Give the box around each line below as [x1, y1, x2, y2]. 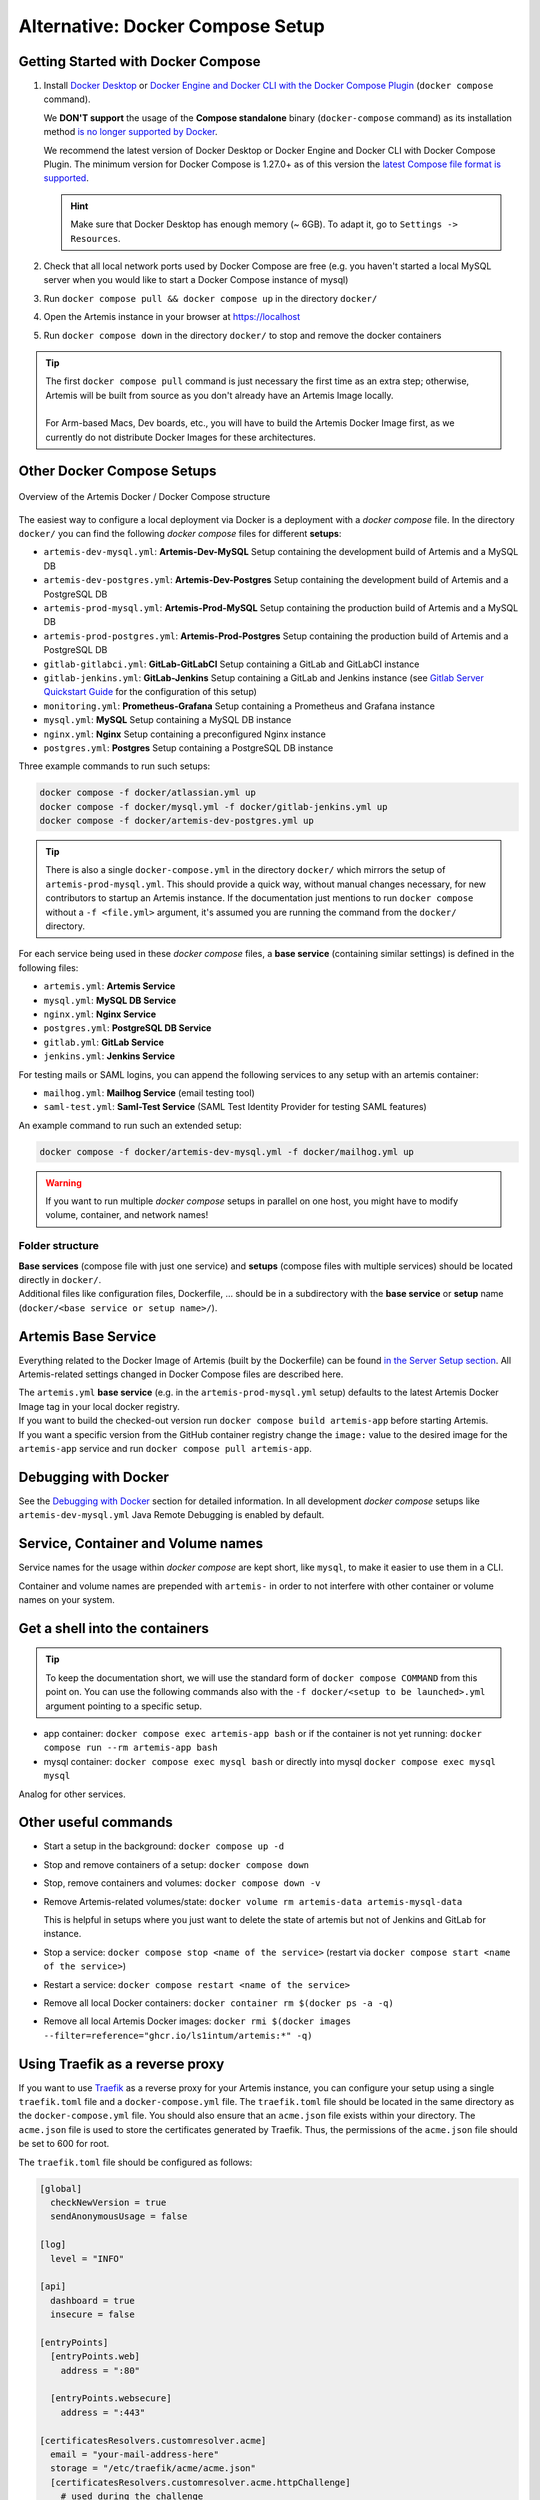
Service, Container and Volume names [18, 1535, 264, 1552]
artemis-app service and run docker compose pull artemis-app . [18, 1443, 312, 1455]
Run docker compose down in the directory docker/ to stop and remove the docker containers [43, 329, 442, 341]
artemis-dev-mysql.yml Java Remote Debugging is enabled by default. [18, 1509, 325, 1521]
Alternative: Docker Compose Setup [18, 15, 325, 37]
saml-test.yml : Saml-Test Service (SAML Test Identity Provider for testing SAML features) [43, 1101, 427, 1113]
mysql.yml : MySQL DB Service [43, 994, 177, 1006]
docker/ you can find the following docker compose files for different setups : [18, 528, 342, 540]
